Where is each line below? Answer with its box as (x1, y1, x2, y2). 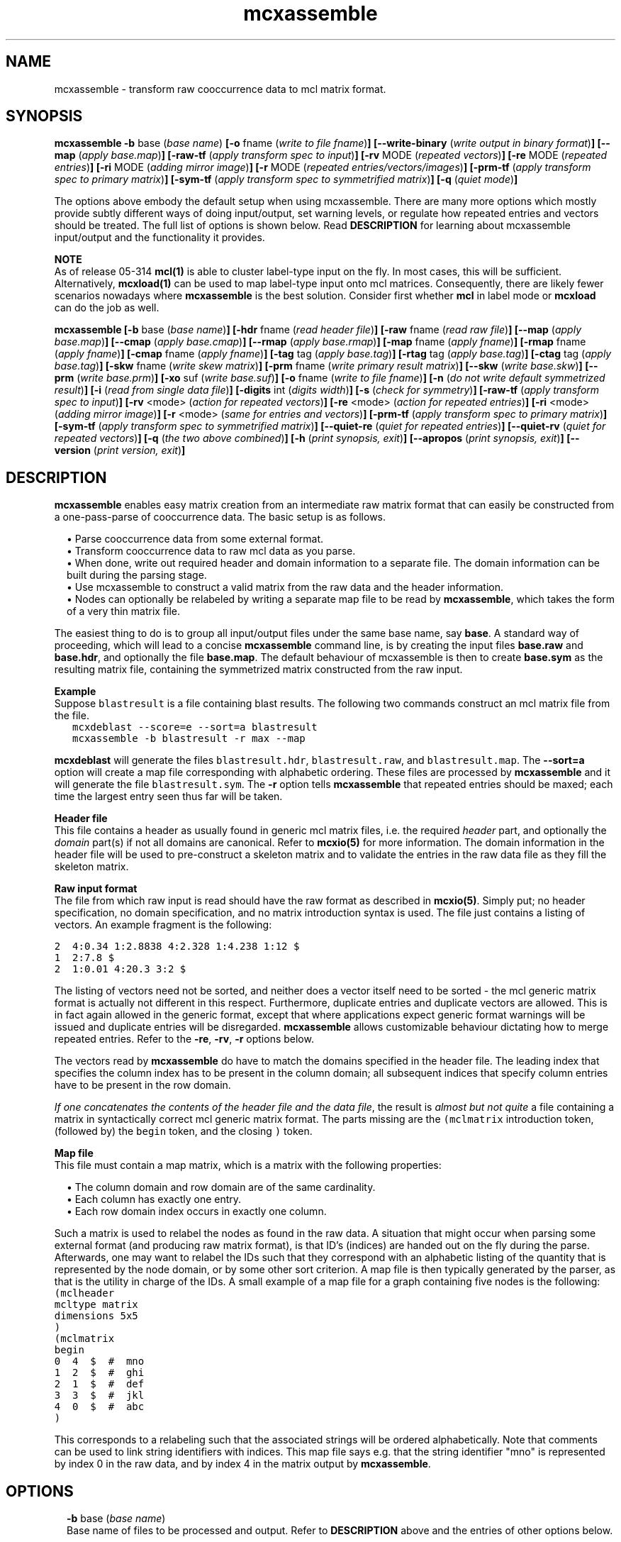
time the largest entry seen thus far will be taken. (54, 790, 283, 803)
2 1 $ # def (54, 1378, 145, 1390)
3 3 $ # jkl (54, 1390, 145, 1402)
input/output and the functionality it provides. (54, 231, 265, 244)
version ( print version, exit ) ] (54, 444, 186, 457)
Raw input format (54, 882, 138, 895)
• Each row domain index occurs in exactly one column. (67, 1205, 327, 1218)
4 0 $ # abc (54, 1401, 145, 1413)
